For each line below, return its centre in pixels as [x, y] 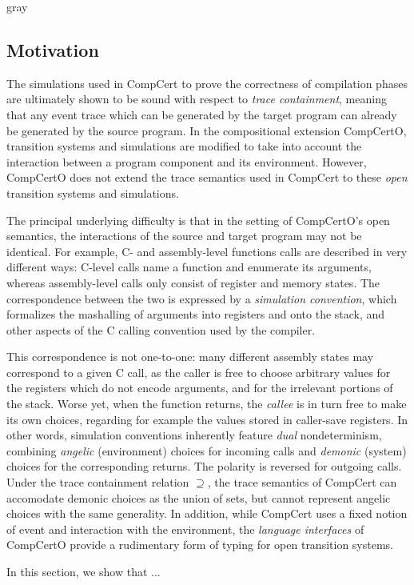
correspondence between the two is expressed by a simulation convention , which [202, 298]
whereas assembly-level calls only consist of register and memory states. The [193, 282]
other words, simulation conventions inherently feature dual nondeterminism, [194, 435]
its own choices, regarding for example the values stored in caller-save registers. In [207, 419]
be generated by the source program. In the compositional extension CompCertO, [207, 130]
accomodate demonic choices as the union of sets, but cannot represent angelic [199, 497]
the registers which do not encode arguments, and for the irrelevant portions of [200, 388]
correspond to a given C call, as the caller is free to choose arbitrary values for [199, 372]
